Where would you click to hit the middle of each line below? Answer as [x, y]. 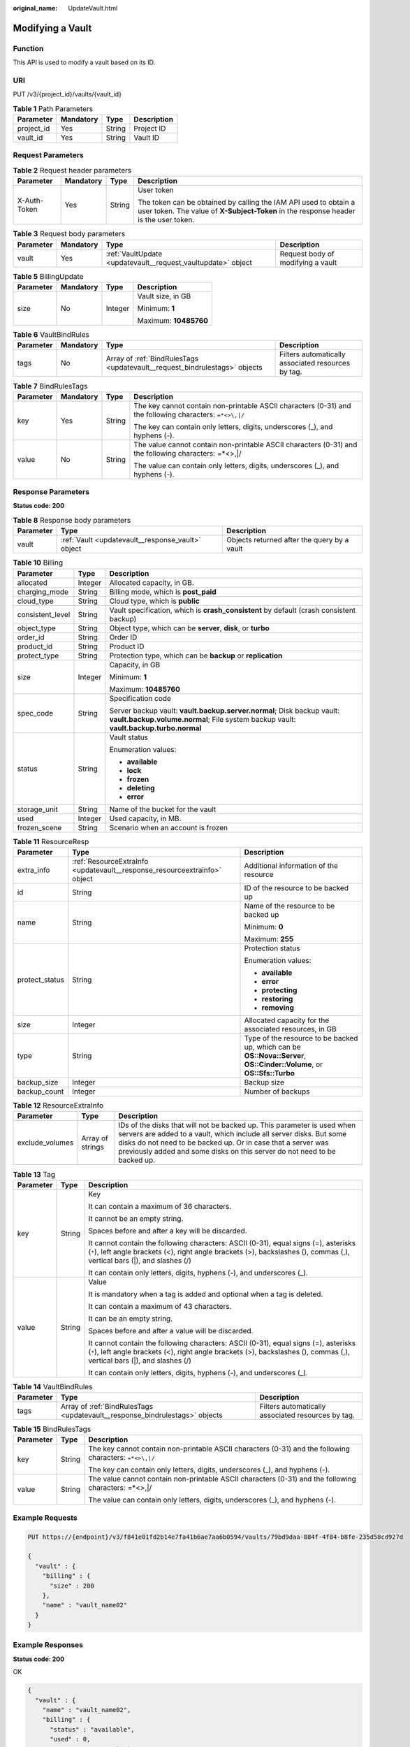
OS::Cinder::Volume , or [283, 1064]
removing [278, 1008]
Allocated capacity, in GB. [152, 582]
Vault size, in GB [164, 296]
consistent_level [44, 614]
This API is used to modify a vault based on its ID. [84, 62]
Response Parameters [51, 492]
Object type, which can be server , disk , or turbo [190, 628]
